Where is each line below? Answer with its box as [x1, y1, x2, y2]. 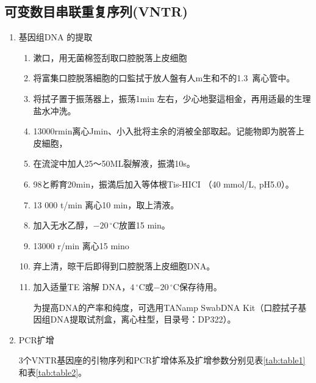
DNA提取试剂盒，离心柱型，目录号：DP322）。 [50, 313, 236, 326]
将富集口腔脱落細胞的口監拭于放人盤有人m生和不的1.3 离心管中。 [33, 71, 295, 84]
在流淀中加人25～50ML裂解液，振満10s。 [33, 157, 195, 170]
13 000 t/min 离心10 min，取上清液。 [33, 198, 179, 211]
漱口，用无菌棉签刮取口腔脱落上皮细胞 [33, 51, 187, 64]
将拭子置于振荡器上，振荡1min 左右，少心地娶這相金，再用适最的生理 [33, 92, 311, 104]
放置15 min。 [118, 219, 170, 232]
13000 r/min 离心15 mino [33, 239, 129, 252]
